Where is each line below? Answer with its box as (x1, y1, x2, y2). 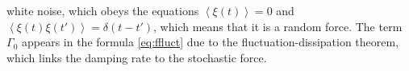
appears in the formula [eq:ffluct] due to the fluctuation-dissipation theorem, (21, 34, 399, 50)
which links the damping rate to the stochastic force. (6, 49, 267, 65)
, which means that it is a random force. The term (153, 18, 403, 34)
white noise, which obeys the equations (6, 2, 199, 18)
